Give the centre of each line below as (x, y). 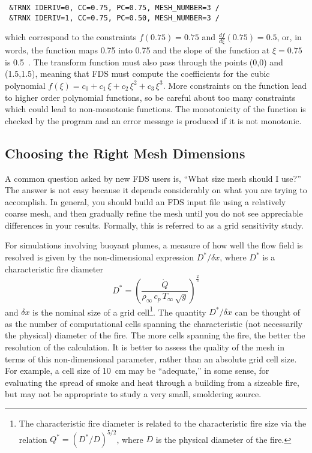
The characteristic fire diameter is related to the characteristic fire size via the (163, 423)
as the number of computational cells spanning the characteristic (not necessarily (154, 323)
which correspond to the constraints (71, 37)
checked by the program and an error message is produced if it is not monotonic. (153, 120)
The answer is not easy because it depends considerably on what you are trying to (156, 190)
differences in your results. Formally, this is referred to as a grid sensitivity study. (154, 225)
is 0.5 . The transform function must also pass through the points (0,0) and (144, 61)
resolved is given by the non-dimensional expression (100, 257)
